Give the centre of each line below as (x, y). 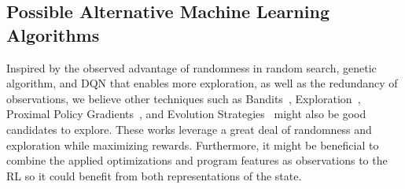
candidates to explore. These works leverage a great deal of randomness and (189, 129)
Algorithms (53, 34)
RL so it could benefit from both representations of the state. (154, 175)
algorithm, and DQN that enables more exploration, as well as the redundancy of (202, 83)
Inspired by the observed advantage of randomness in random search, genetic (191, 67)
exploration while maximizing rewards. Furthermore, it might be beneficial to (193, 145)
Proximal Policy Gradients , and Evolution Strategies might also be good (186, 114)
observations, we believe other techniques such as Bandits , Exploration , (184, 98)
